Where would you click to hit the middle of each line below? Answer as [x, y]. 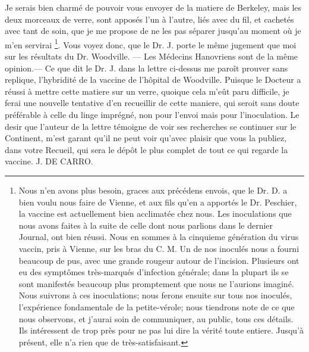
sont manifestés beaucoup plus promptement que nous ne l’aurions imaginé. [156, 283]
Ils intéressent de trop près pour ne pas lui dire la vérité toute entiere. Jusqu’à [161, 330]
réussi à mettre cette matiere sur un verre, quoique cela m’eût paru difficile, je [147, 91]
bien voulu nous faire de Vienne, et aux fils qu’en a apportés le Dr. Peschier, [158, 202]
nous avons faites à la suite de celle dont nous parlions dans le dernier [146, 225]
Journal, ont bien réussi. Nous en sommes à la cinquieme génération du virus [159, 237]
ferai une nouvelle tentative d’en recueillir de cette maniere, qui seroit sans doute [152, 103]
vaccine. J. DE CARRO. [49, 161]
